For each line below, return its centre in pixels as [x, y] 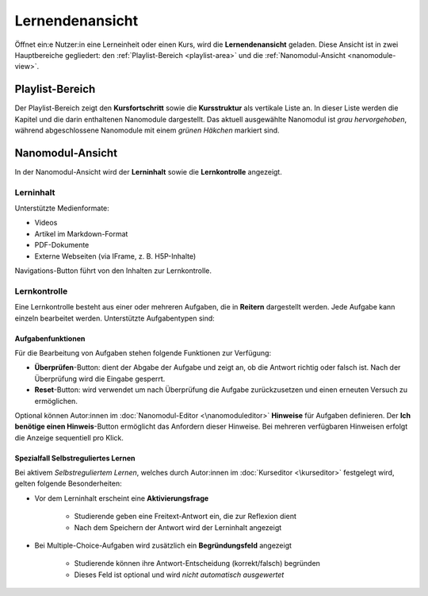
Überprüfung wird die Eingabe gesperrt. [100, 379]
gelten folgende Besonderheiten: [68, 483]
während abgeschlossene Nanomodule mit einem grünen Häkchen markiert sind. [147, 130]
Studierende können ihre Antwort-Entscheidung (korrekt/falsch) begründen [197, 563]
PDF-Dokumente [62, 245]
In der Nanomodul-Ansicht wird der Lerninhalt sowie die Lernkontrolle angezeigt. [149, 171]
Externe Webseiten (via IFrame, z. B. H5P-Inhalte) [115, 256]
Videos [46, 223]
